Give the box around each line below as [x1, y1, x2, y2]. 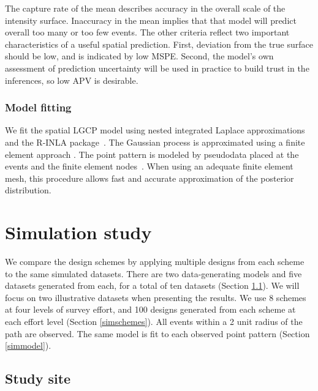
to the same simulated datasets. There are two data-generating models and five [5, 267, 302, 280]
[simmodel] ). [5, 339, 51, 352]
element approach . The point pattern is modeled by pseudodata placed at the [5, 147, 299, 160]
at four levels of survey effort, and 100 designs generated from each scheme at [5, 303, 296, 316]
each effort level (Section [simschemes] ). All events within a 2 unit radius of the [5, 315, 303, 328]
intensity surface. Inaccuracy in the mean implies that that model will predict [5, 13, 297, 26]
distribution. [5, 184, 51, 196]
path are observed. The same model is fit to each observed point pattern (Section [5, 327, 310, 340]
